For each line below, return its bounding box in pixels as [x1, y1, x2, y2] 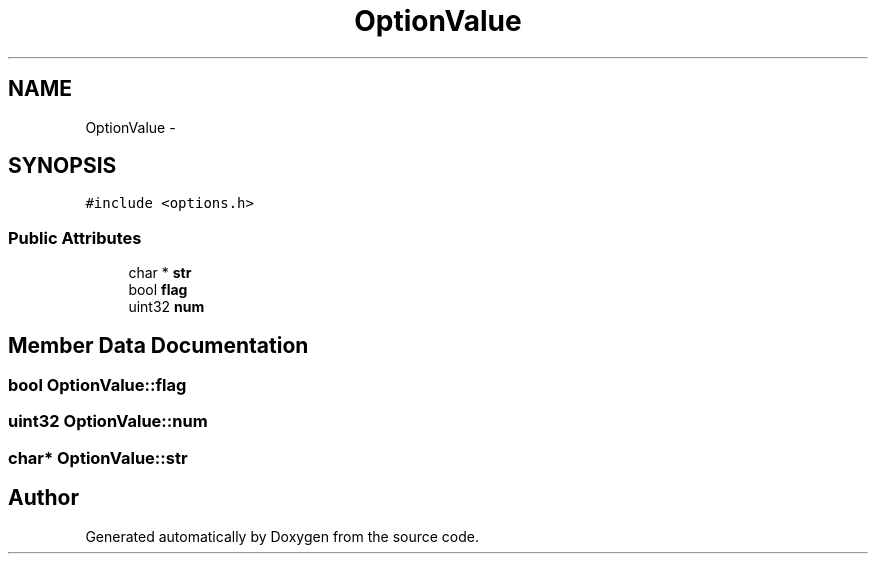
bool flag [128, 281, 188, 299]
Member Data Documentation [8, 332, 309, 358]
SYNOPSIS [8, 153, 117, 179]
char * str [128, 264, 192, 282]
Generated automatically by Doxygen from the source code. [85, 527, 480, 545]
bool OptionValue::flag [8, 375, 187, 396]
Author [8, 485, 79, 511]
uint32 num [128, 298, 205, 316]
